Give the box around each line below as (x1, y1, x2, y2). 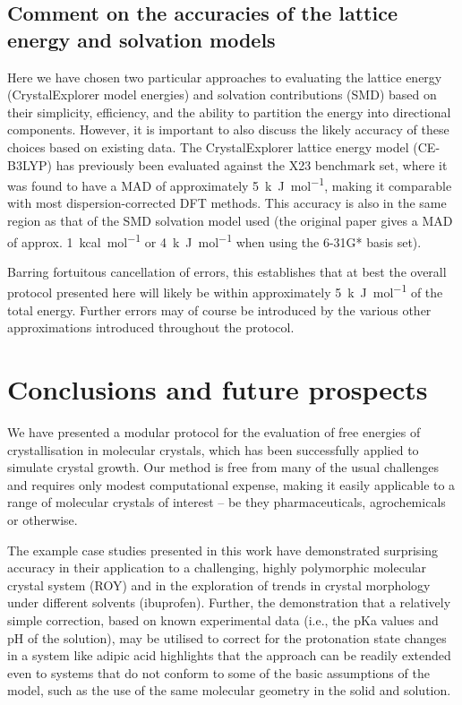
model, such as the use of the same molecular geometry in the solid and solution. (7, 681, 451, 700)
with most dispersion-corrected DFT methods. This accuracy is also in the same (7, 193, 447, 212)
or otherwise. (7, 510, 78, 529)
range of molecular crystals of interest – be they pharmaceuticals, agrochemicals (7, 493, 446, 512)
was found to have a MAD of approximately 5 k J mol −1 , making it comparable (7, 174, 452, 194)
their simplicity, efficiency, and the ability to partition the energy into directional (7, 102, 451, 121)
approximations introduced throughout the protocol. (7, 318, 295, 337)
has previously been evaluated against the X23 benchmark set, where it (56, 155, 448, 174)
